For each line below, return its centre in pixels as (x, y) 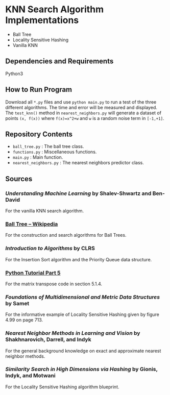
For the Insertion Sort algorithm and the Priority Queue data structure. (79, 259)
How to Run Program (39, 90)
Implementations (42, 20)
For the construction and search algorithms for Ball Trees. (66, 235)
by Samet (17, 303)
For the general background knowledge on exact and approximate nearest (83, 351)
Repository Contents (39, 134)
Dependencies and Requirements (59, 61)
